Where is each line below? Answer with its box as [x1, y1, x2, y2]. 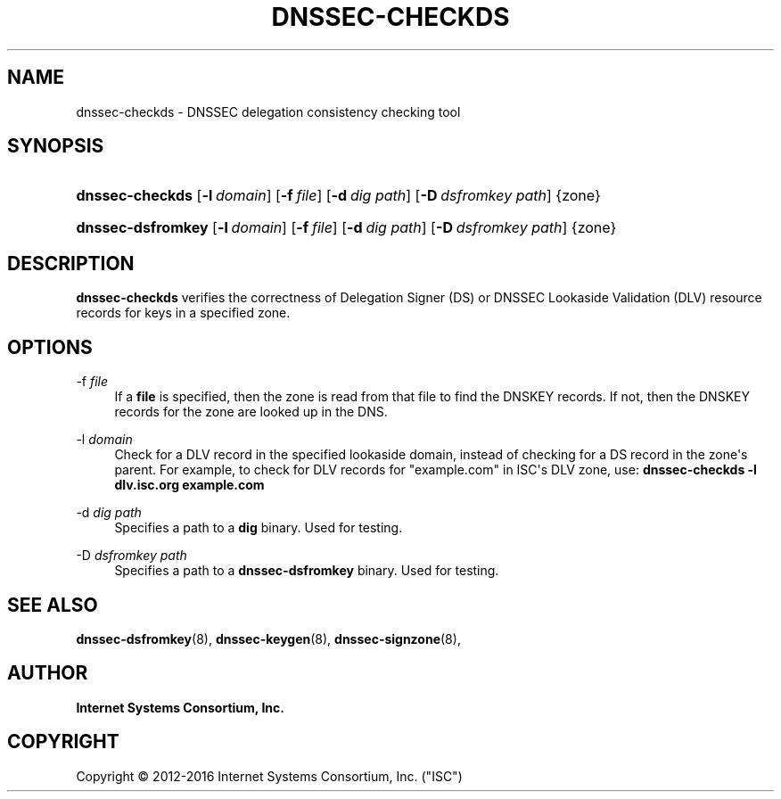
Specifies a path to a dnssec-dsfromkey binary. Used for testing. [114, 563, 499, 579]
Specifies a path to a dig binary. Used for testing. [114, 520, 403, 536]
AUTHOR [7, 662, 88, 685]
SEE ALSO [7, 593, 98, 616]
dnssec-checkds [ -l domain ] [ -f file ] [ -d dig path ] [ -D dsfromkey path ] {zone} [76, 186, 601, 205]
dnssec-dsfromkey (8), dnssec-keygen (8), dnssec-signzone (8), [76, 630, 461, 647]
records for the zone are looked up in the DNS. [114, 404, 388, 420]
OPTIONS [7, 335, 93, 358]
